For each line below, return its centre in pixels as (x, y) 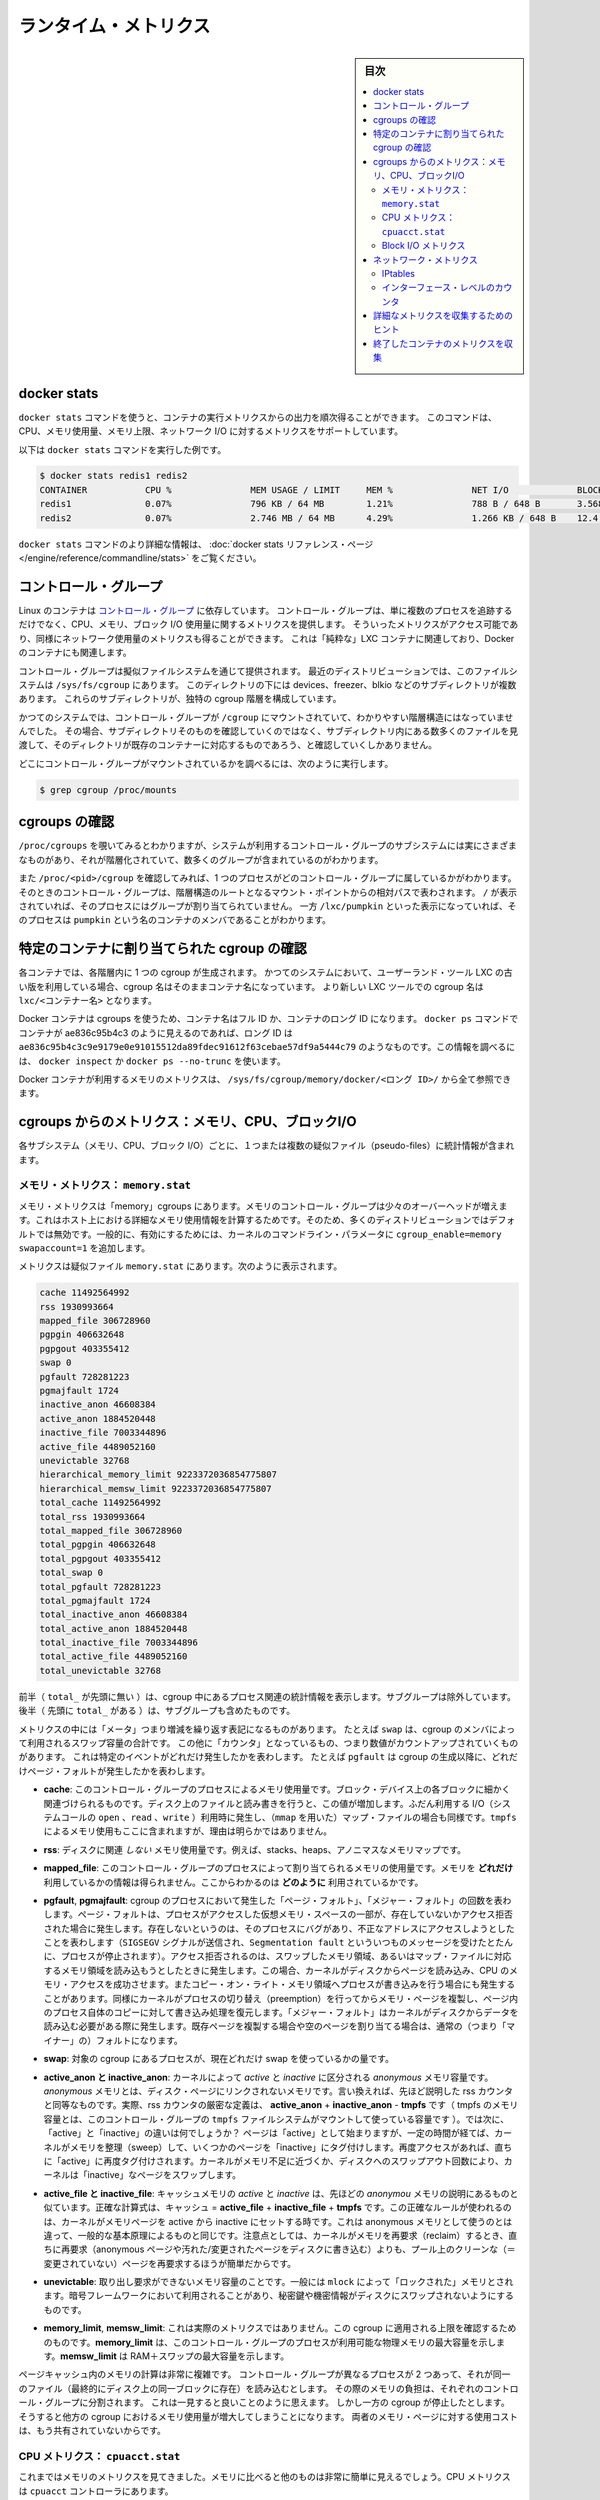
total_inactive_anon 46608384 (113, 1614)
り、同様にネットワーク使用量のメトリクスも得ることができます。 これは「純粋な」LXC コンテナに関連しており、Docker (266, 638)
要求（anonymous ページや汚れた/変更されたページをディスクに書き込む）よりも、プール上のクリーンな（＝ (292, 2249)
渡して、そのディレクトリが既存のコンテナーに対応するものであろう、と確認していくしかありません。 (227, 745)
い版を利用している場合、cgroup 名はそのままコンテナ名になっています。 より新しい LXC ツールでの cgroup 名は (251, 986)
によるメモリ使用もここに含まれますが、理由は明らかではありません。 (187, 1831)
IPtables (398, 273)
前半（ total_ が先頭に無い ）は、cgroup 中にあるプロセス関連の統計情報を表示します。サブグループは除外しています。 (267, 1696)
